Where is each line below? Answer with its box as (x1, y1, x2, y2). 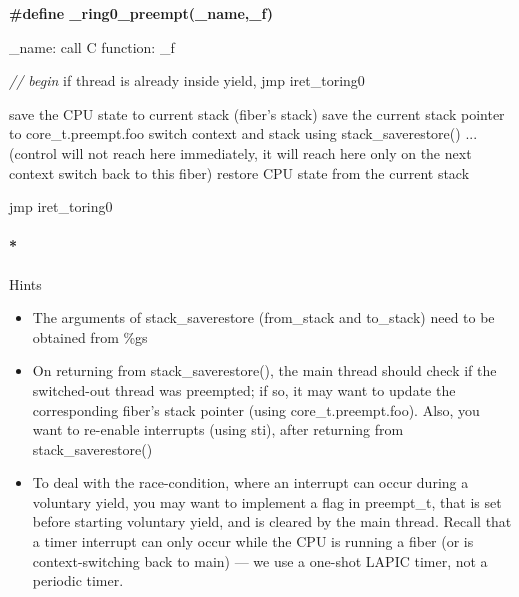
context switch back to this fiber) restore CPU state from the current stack (9, 162, 470, 183)
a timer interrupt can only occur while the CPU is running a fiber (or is (32, 531, 474, 552)
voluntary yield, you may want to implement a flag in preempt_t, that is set (32, 491, 502, 512)
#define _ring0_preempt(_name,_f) (9, 3, 274, 23)
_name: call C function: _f (9, 36, 175, 57)
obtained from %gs (32, 326, 148, 347)
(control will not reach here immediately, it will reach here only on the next (9, 142, 472, 163)
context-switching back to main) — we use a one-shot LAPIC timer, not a (32, 550, 488, 571)
